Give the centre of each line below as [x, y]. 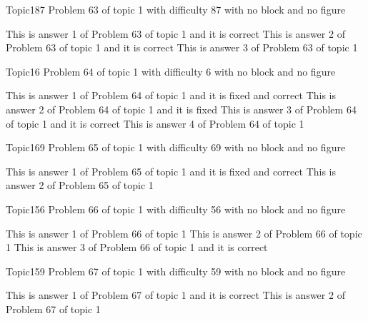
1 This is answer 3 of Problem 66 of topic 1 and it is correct [137, 247]
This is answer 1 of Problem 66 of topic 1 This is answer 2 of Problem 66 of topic [184, 233]
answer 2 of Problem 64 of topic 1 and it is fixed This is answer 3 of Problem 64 [181, 109]
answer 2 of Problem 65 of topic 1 [80, 185]
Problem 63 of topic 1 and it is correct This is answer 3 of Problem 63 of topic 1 [182, 47]
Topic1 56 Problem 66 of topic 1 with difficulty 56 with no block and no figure [176, 209]
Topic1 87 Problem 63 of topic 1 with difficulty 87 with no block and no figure [176, 9]
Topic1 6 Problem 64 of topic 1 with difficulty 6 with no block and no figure [171, 71]
